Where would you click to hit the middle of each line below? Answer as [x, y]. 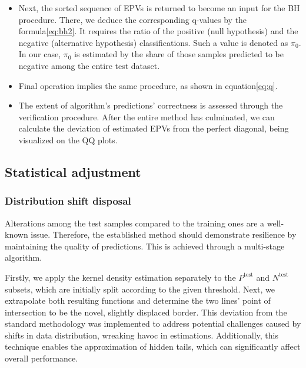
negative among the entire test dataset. [89, 65]
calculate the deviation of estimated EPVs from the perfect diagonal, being [154, 128]
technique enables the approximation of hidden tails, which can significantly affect [153, 346]
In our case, [40, 54]
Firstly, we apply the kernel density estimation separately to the [120, 277]
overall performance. [41, 358]
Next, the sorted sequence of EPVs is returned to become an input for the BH [159, 8]
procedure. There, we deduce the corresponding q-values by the [133, 19]
